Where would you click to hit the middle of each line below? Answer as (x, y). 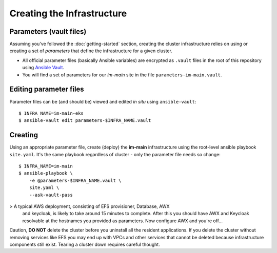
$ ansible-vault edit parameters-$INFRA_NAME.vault (85, 121)
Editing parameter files (47, 89)
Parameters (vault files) (48, 31)
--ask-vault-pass (51, 195)
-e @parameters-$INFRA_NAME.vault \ (75, 180)
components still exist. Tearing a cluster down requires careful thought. (85, 244)
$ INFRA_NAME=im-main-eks (51, 113)
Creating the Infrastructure (68, 13)
